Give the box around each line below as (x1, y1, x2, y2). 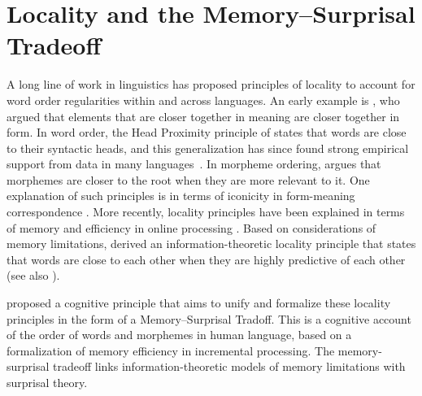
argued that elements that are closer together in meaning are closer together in (7, 107, 400, 124)
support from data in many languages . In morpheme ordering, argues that (7, 155, 381, 172)
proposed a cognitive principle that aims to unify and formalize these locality (7, 294, 391, 311)
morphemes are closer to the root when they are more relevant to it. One (7, 171, 370, 188)
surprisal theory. (7, 374, 88, 390)
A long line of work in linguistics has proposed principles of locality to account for (7, 76, 415, 93)
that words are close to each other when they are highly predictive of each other (7, 250, 406, 268)
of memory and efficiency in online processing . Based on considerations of (7, 219, 376, 236)
